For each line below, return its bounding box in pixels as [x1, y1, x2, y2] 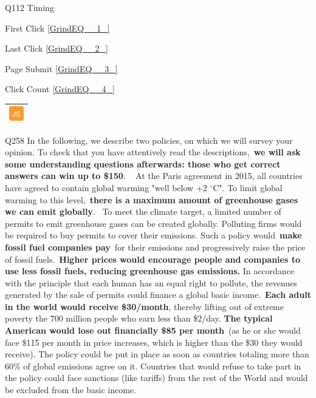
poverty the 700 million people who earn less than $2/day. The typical [5, 312, 273, 325]
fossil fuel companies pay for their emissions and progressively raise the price [5, 240, 306, 253]
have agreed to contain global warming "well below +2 [5, 181, 207, 194]
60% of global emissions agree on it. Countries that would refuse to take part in [5, 359, 301, 372]
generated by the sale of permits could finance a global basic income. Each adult [5, 288, 311, 301]
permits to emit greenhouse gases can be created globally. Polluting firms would [5, 217, 302, 229]
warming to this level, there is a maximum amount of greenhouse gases [5, 193, 298, 206]
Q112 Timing [5, 1, 54, 13]
